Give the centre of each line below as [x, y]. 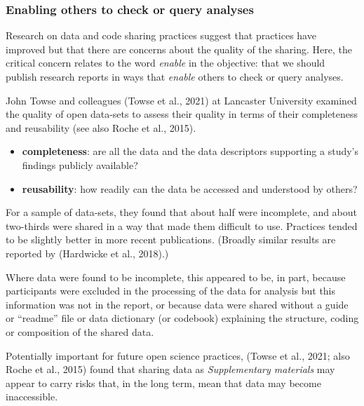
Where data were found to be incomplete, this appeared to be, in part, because [176, 277]
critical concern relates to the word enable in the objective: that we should [166, 63]
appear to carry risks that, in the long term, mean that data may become [163, 383]
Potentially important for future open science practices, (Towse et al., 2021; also [178, 355]
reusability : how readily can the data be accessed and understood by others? [190, 188]
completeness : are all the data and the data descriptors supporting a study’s [190, 151]
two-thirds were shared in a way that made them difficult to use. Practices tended [182, 225]
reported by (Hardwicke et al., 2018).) [87, 253]
